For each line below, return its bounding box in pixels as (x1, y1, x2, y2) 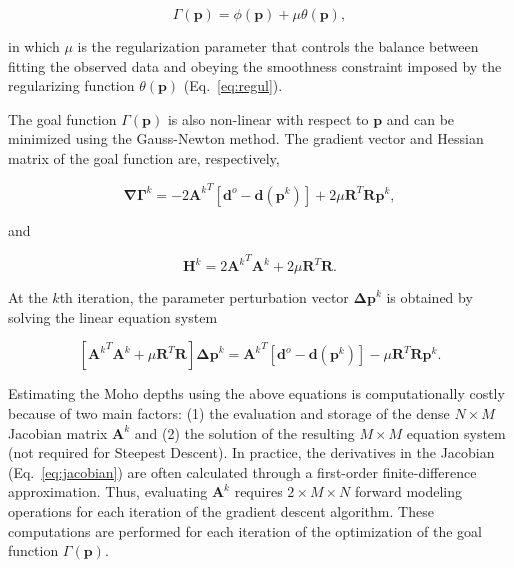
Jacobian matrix (8, 422, 108, 443)
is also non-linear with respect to (167, 108, 369, 129)
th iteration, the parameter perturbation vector (59, 287, 349, 308)
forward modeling (354, 481, 463, 502)
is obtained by (386, 287, 473, 308)
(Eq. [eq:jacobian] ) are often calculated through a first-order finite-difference (8, 461, 477, 482)
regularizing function (8, 75, 135, 96)
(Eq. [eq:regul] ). (183, 75, 283, 96)
